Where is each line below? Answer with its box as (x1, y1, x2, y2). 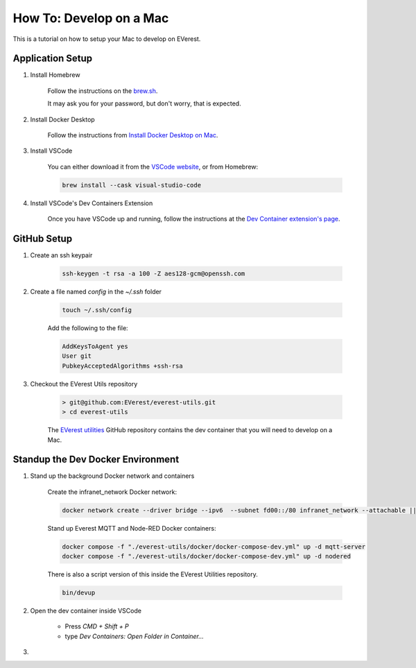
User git (62, 352, 92, 360)
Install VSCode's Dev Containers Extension (30, 198, 153, 207)
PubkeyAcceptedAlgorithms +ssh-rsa (62, 361, 183, 370)
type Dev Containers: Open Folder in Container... (64, 632, 205, 640)
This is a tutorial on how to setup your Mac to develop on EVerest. (12, 35, 201, 43)
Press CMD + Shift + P (64, 622, 130, 631)
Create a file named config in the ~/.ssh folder (30, 288, 162, 296)
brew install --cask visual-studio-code (62, 181, 201, 189)
